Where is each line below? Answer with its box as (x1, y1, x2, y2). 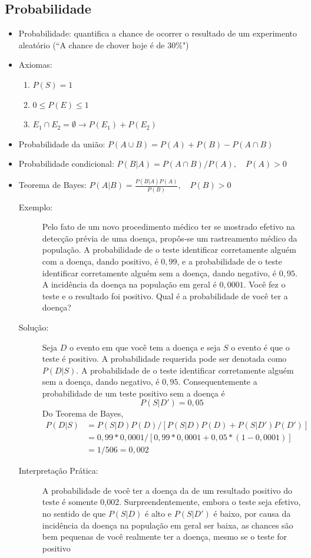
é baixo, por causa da (213, 507, 291, 519)
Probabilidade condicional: (18, 157, 114, 170)
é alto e (145, 507, 172, 519)
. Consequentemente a (178, 375, 257, 388)
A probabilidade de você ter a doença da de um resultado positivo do (42, 484, 292, 496)
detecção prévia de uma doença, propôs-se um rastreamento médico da (42, 232, 297, 244)
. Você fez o (243, 278, 286, 290)
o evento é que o (231, 341, 290, 353)
